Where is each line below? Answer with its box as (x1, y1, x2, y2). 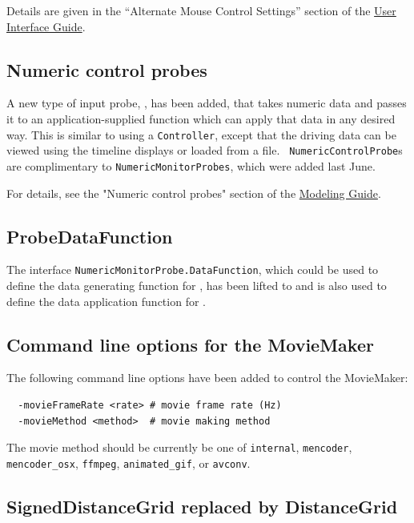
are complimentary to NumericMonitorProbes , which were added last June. (6, 157, 376, 174)
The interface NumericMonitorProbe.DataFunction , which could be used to (6, 261, 379, 278)
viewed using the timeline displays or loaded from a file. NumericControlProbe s (6, 142, 403, 159)
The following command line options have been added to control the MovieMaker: (6, 369, 408, 386)
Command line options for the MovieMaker (6, 332, 374, 356)
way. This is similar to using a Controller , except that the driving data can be (6, 126, 396, 143)
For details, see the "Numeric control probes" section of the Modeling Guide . (6, 184, 381, 201)
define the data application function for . (6, 292, 206, 309)
